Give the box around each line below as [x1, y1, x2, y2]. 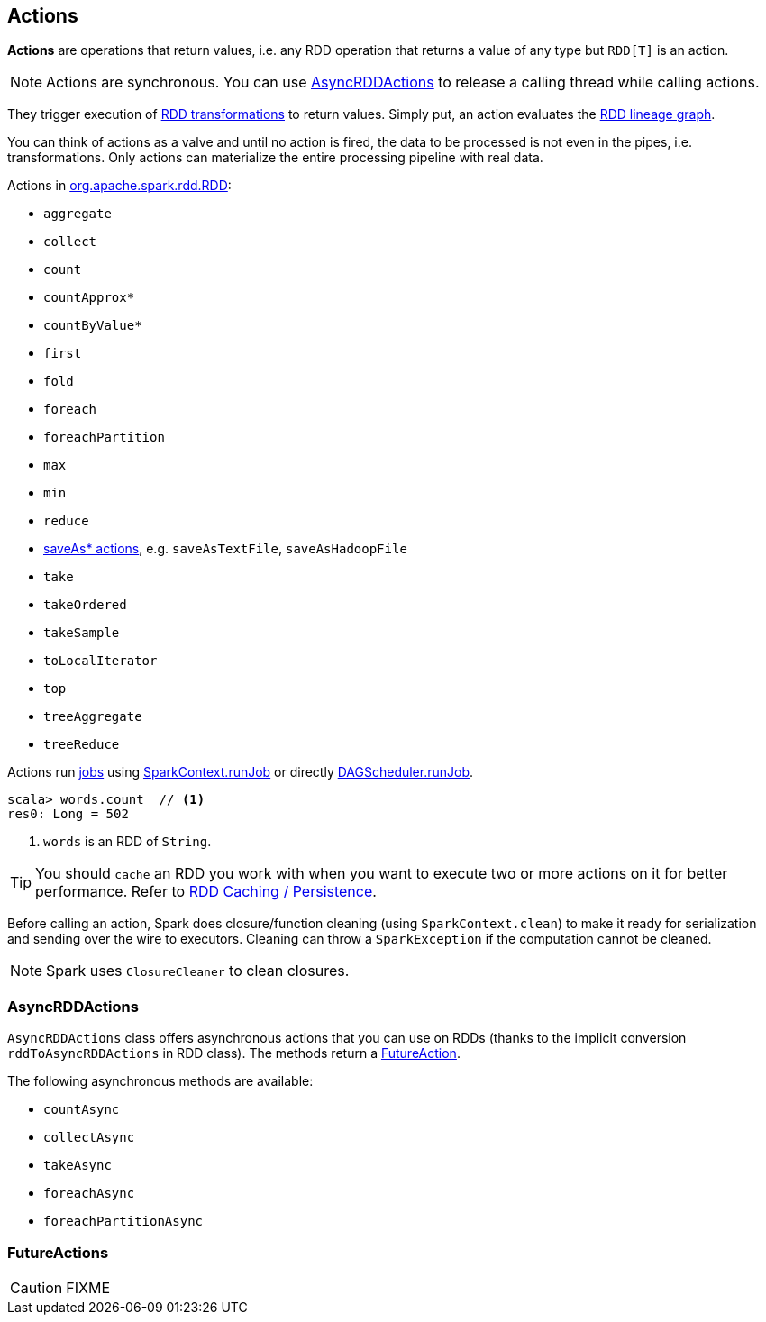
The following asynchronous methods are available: [7, 1073, 314, 1090]
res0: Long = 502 [7, 807, 129, 822]
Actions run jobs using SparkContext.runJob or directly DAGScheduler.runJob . [7, 764, 474, 780]
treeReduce [43, 737, 120, 752]
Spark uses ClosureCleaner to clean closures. [46, 962, 350, 980]
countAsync [43, 1102, 120, 1117]
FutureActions [7, 1243, 109, 1262]
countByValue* [43, 318, 142, 333]
